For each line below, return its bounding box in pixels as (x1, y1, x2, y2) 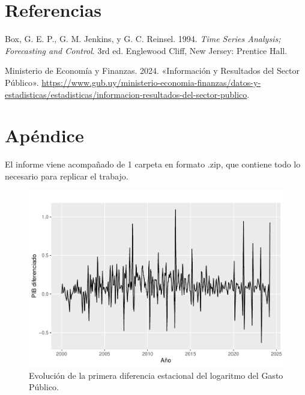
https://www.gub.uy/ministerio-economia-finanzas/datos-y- (41, 76, 261, 88)
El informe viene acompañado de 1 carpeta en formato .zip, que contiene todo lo (5, 158, 301, 170)
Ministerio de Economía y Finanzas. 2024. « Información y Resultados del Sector (5, 64, 300, 77)
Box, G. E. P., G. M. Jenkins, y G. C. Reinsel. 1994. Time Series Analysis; (5, 32, 281, 45)
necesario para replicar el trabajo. (5, 169, 128, 182)
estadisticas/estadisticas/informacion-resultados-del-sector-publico (5, 88, 247, 100)
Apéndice (5, 123, 84, 148)
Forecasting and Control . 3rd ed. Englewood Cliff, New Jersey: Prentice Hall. (5, 44, 288, 56)
